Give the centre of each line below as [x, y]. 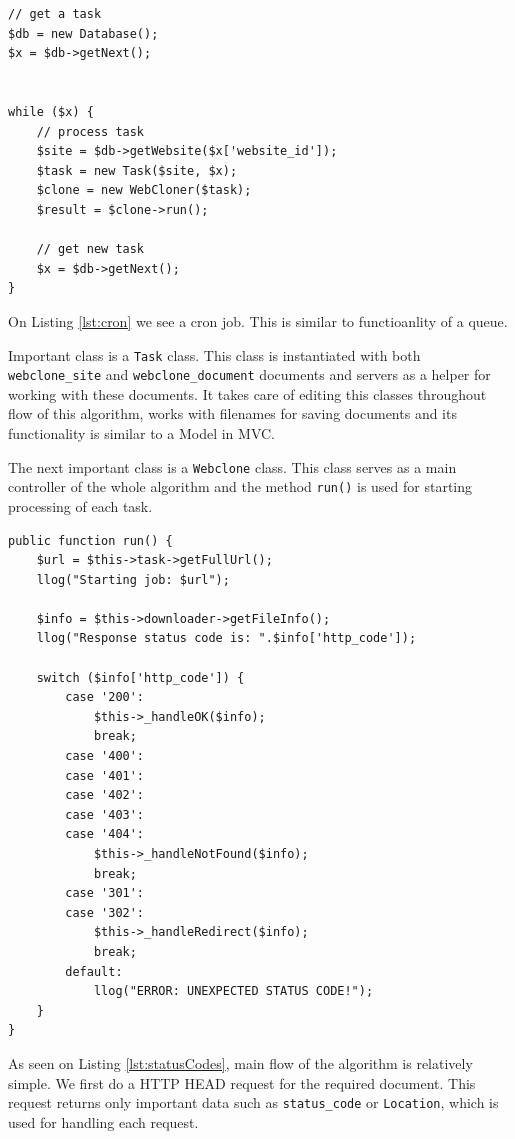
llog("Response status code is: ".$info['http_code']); [226, 638]
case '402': [105, 795]
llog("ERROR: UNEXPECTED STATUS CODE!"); [233, 991]
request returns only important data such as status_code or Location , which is [253, 1102]
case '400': [105, 756]
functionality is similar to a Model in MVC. [141, 433]
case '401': [105, 775]
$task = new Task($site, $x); [137, 170]
